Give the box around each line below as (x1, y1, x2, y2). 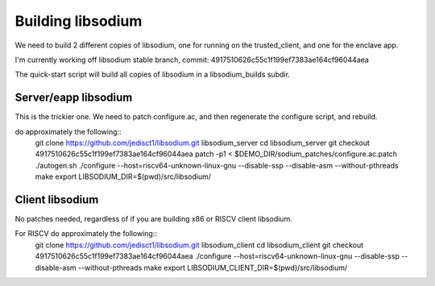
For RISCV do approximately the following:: (14, 229, 157, 238)
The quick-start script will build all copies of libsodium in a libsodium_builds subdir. (14, 69, 290, 80)
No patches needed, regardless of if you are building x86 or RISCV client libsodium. (14, 214, 293, 224)
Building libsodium (14, 12, 143, 30)
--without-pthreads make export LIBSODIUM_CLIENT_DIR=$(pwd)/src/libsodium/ (77, 263, 348, 272)
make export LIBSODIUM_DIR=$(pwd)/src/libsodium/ (35, 172, 211, 181)
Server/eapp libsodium (14, 91, 133, 105)
